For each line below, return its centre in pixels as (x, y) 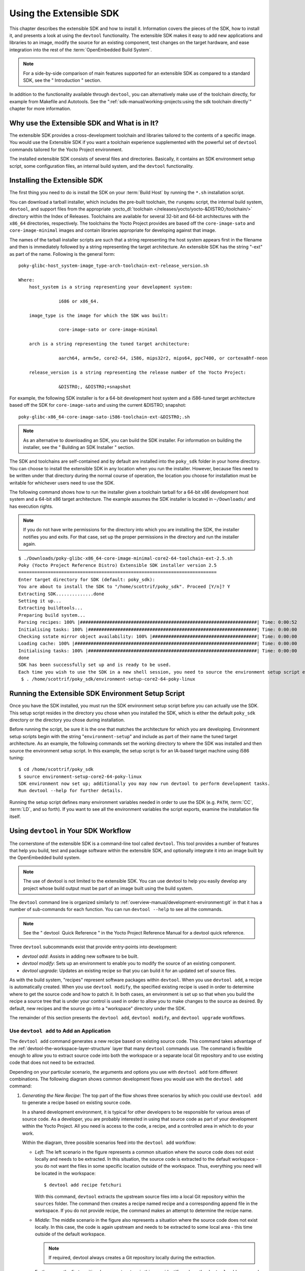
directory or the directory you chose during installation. (67, 720)
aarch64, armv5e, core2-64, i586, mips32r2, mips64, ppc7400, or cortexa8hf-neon (163, 358)
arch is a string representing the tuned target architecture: (109, 344)
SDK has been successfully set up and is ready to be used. (95, 665)
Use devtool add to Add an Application (60, 1031)
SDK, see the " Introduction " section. (62, 80)
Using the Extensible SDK (64, 13)
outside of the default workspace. (70, 1234)
